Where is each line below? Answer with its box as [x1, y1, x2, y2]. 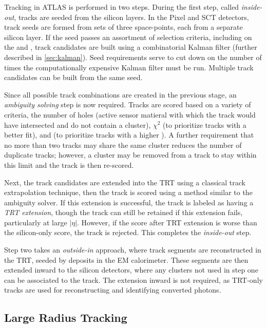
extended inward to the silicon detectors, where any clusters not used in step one [4, 264, 258, 275]
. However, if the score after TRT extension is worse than [77, 217, 257, 227]
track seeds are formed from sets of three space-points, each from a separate [4, 22, 243, 32]
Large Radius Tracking [4, 310, 127, 325]
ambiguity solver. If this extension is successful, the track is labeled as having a [4, 197, 254, 207]
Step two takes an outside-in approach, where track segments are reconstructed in [4, 244, 261, 255]
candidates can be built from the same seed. [4, 72, 143, 83]
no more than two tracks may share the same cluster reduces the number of [4, 139, 242, 150]
